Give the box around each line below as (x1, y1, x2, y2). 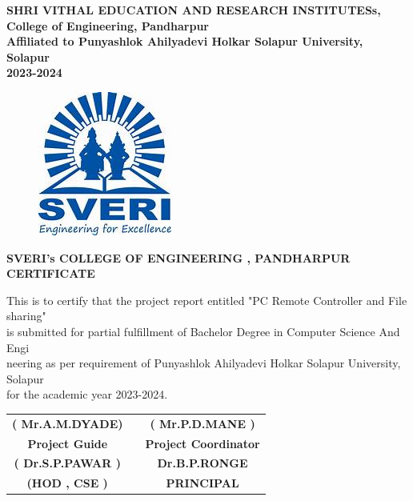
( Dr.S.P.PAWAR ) (14, 455, 121, 471)
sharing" (6, 307, 46, 324)
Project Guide (27, 435, 108, 451)
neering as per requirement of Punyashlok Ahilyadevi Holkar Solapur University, (6, 355, 401, 371)
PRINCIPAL (166, 475, 239, 491)
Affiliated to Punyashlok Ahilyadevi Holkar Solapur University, (6, 33, 363, 50)
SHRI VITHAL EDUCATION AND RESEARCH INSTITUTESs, (6, 2, 381, 18)
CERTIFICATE (6, 265, 95, 282)
